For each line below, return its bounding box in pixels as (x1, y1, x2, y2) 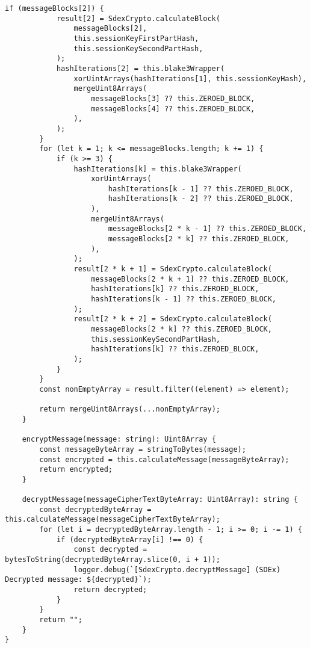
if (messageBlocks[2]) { (5, 4, 104, 13)
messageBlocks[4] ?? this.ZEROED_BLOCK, (91, 104, 255, 113)
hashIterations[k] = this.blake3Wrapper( (73, 164, 242, 173)
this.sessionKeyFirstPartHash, (73, 34, 199, 43)
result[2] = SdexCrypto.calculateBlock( (56, 14, 220, 23)
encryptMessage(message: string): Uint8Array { (22, 435, 216, 444)
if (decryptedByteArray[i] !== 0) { (56, 535, 203, 544)
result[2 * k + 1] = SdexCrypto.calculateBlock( (73, 265, 272, 274)
